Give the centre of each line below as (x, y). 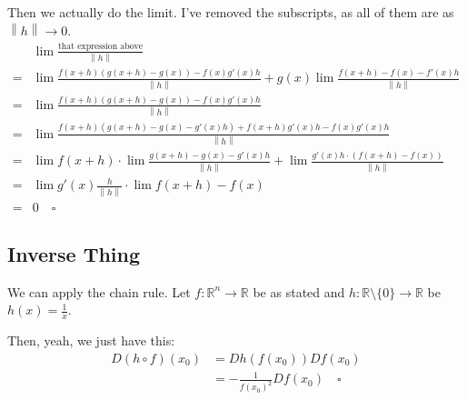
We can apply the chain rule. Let (99, 291)
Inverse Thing (74, 253)
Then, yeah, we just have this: (91, 340)
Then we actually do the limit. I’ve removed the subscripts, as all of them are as (231, 12)
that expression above (100, 47)
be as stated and (299, 291)
